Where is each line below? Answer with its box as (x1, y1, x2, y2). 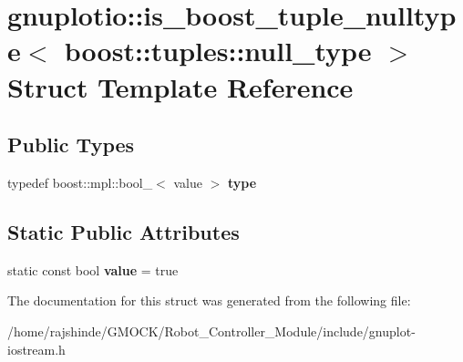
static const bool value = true (7, 260, 179, 279)
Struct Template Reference (7, 67, 354, 105)
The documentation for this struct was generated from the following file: (7, 291, 411, 310)
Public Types (7, 130, 135, 159)
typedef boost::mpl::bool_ (7, 172, 153, 191)
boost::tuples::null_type (64, 32, 372, 69)
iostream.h (7, 339, 66, 358)
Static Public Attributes (7, 217, 240, 245)
